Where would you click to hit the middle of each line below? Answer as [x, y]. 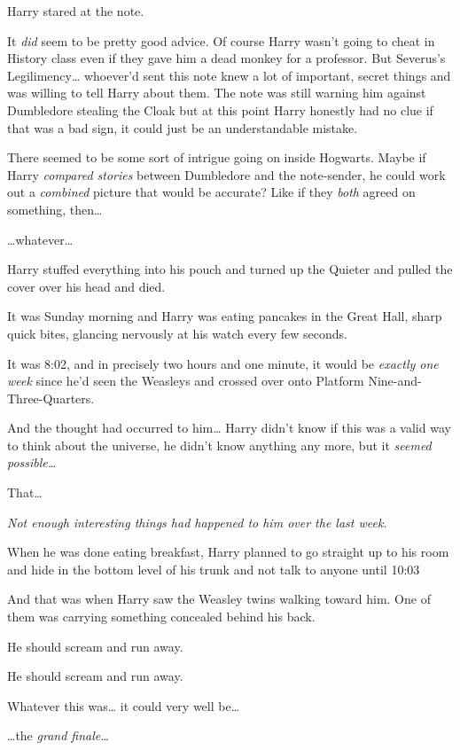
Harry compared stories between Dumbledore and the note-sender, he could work [226, 174]
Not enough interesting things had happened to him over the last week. [197, 522]
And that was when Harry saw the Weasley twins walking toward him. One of [219, 599]
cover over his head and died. [86, 286]
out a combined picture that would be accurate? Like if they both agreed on [211, 192]
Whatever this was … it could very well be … [124, 705]
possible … [32, 462]
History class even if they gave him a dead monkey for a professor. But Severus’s [226, 58]
